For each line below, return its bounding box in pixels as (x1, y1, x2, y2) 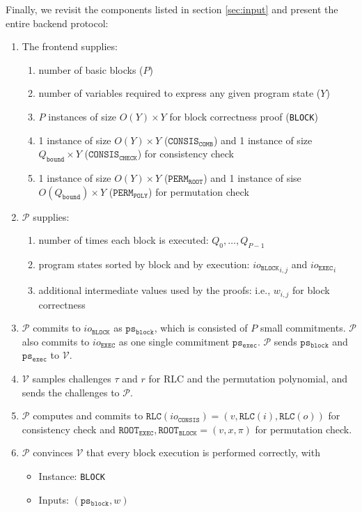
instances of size (48, 109, 117, 123)
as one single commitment (118, 334, 230, 348)
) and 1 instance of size (213, 132, 313, 147)
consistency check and (22, 421, 116, 436)
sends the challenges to (22, 385, 120, 399)
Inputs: (38, 492, 69, 506)
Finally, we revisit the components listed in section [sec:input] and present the (6, 2, 338, 16)
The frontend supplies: (22, 39, 118, 54)
